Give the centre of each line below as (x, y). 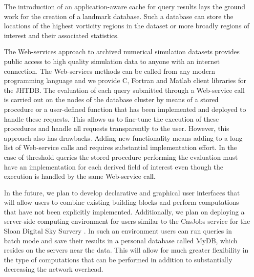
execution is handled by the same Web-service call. (80, 176)
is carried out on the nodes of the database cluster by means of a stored (111, 99)
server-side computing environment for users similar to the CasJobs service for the (127, 221)
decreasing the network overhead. (54, 269)
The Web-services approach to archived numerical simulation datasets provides (122, 52)
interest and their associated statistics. (62, 35)
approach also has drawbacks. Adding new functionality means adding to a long (123, 138)
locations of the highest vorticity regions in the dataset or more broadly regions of (127, 26)
